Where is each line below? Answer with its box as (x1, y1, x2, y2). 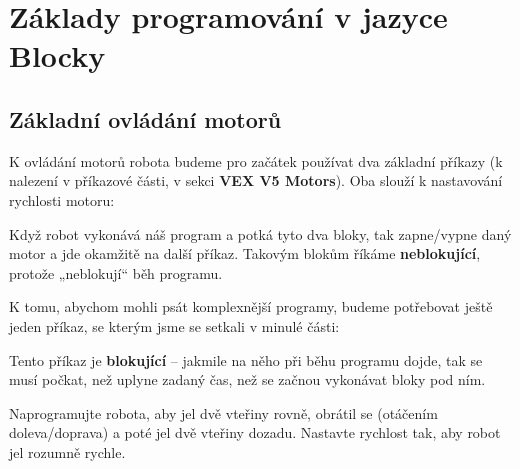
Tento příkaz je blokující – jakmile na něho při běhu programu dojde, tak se (9, 349, 483, 370)
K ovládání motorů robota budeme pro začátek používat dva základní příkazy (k (9, 150, 503, 171)
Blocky (9, 35, 106, 76)
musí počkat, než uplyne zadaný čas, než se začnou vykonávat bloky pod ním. (9, 369, 486, 390)
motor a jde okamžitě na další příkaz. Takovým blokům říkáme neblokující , (9, 243, 481, 264)
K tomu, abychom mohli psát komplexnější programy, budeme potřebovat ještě (9, 296, 493, 317)
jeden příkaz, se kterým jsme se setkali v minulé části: (9, 315, 340, 336)
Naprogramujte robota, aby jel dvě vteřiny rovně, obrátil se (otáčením (9, 402, 438, 423)
